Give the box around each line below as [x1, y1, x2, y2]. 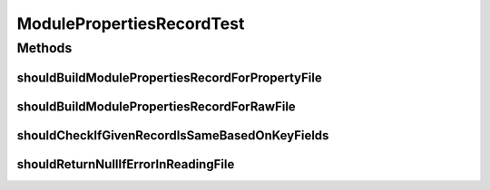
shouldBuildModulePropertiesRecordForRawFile [16, 99, 297, 114]
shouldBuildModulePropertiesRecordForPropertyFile [16, 70, 322, 85]
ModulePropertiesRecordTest [16, 14, 245, 33]
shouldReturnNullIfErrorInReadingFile [16, 157, 235, 172]
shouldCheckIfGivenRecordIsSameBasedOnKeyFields [16, 128, 329, 143]
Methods [16, 40, 73, 56]
